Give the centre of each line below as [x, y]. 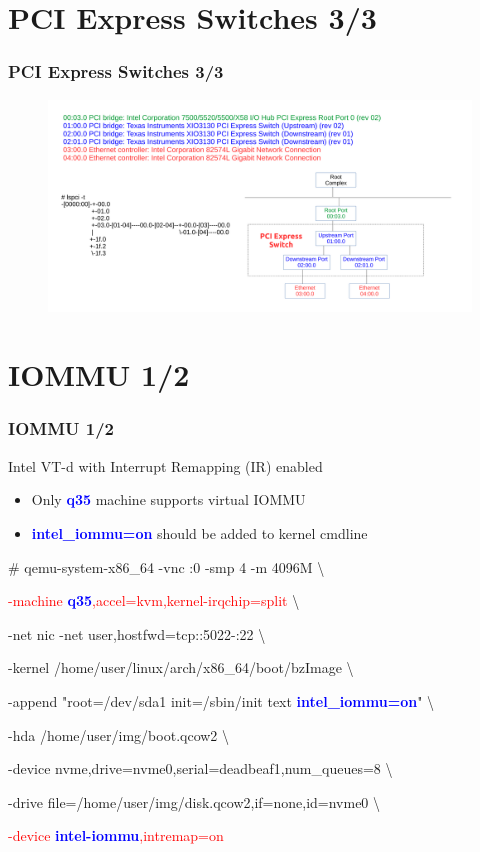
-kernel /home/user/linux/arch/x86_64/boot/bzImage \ [181, 667]
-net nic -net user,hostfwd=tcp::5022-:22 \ [137, 633]
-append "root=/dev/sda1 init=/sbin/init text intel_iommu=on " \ [221, 700]
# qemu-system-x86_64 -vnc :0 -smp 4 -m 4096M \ [166, 566]
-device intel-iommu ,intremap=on [116, 835]
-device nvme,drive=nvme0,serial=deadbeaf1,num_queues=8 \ [200, 768]
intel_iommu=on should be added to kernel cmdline [199, 532]
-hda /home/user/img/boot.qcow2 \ [119, 734]
